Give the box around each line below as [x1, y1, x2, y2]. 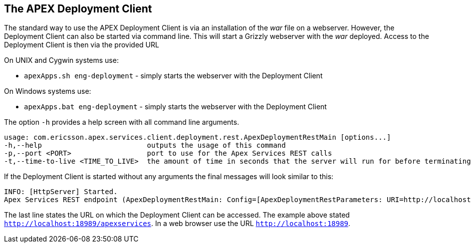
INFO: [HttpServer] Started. [4, 188, 118, 196]
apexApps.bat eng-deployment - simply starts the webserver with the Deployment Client [24, 102, 327, 111]
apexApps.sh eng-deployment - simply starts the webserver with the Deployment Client [24, 71, 323, 80]
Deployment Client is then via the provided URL [4, 40, 159, 49]
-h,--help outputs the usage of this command [4, 141, 286, 150]
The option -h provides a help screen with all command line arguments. [4, 118, 239, 127]
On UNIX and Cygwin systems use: [4, 56, 119, 65]
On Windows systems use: [4, 87, 91, 96]
